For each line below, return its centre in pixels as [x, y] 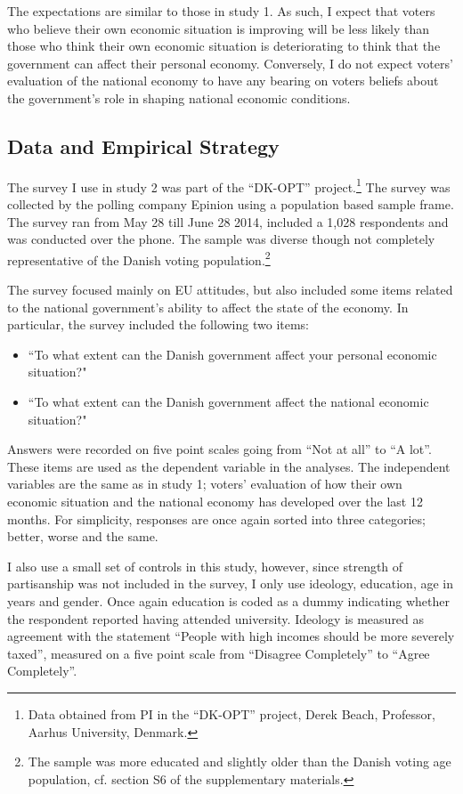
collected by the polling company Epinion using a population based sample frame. [231, 204]
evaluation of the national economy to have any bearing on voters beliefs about [223, 81]
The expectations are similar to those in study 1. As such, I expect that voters [221, 11]
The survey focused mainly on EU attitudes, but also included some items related [230, 290]
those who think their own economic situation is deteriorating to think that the [224, 46]
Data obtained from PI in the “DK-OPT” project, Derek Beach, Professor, [231, 713]
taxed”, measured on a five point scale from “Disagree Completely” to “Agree [219, 653]
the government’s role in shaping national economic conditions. [179, 97]
